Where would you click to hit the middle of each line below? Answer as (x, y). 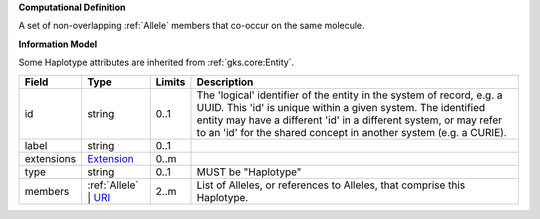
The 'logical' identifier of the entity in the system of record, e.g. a (350, 95)
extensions (50, 158)
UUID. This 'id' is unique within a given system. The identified (341, 107)
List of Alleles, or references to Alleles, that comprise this (331, 185)
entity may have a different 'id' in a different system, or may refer (349, 120)
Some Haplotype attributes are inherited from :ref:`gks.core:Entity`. (156, 62)
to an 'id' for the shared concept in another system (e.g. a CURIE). (351, 132)
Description (225, 82)
